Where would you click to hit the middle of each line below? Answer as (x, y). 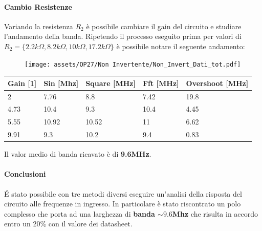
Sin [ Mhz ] (61, 83)
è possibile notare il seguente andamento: (181, 46)
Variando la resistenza (39, 26)
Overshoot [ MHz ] (217, 83)
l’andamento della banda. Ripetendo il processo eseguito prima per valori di (123, 36)
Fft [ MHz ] (161, 83)
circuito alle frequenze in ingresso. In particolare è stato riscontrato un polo (123, 204)
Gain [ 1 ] (22, 83)
